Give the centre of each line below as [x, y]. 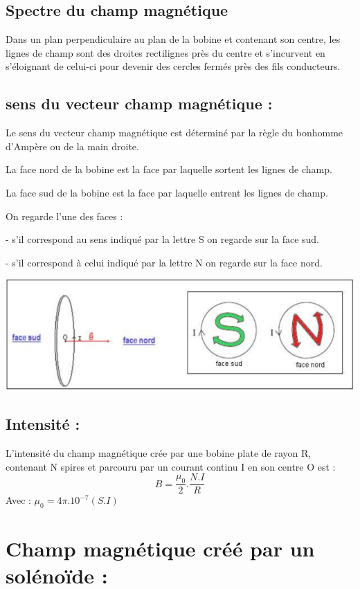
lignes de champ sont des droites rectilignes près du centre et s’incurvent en [165, 52]
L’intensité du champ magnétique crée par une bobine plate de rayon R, [159, 452]
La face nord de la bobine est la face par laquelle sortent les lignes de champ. [169, 169]
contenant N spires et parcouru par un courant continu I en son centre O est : [171, 466]
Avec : [18, 500]
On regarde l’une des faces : [64, 216]
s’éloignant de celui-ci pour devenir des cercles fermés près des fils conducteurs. [173, 66]
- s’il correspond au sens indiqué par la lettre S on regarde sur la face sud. [163, 239]
